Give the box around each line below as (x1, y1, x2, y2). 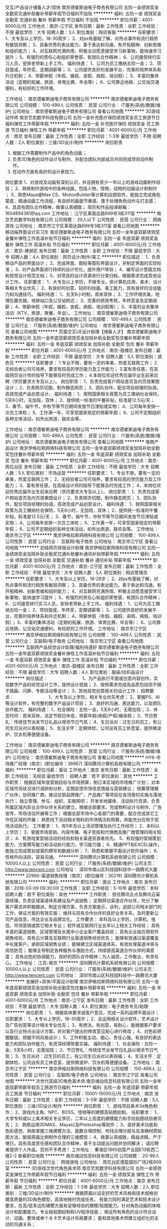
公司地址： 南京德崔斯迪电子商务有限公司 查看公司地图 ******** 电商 (12, 439, 155, 445)
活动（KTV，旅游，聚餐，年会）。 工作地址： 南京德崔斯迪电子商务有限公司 (5, 310, 158, 316)
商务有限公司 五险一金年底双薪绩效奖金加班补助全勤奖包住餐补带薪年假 (5, 335, 150, 341)
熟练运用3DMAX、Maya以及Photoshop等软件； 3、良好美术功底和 (22, 1122, 158, 1127)
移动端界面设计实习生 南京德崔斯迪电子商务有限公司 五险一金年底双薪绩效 (5, 229, 156, 235)
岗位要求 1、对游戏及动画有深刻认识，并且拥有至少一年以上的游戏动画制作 (5, 179, 157, 185)
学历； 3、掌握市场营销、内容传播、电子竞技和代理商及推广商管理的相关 (9, 829, 158, 835)
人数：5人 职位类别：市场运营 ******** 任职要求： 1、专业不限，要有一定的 (5, 470, 161, 476)
